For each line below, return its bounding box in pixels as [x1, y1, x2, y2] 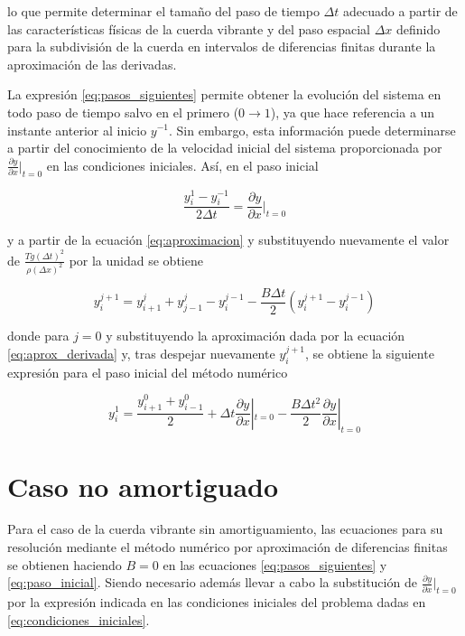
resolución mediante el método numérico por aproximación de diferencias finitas [7, 538, 448, 556]
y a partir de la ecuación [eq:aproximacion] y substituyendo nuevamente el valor [7, 230, 450, 249]
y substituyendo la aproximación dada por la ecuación [106, 326, 405, 345]
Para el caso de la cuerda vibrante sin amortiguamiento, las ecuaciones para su [7, 519, 443, 538]
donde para [7, 326, 70, 345]
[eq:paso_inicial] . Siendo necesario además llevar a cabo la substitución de [7, 573, 417, 592]
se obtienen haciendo [7, 555, 122, 574]
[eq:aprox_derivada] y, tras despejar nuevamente [7, 343, 275, 362]
